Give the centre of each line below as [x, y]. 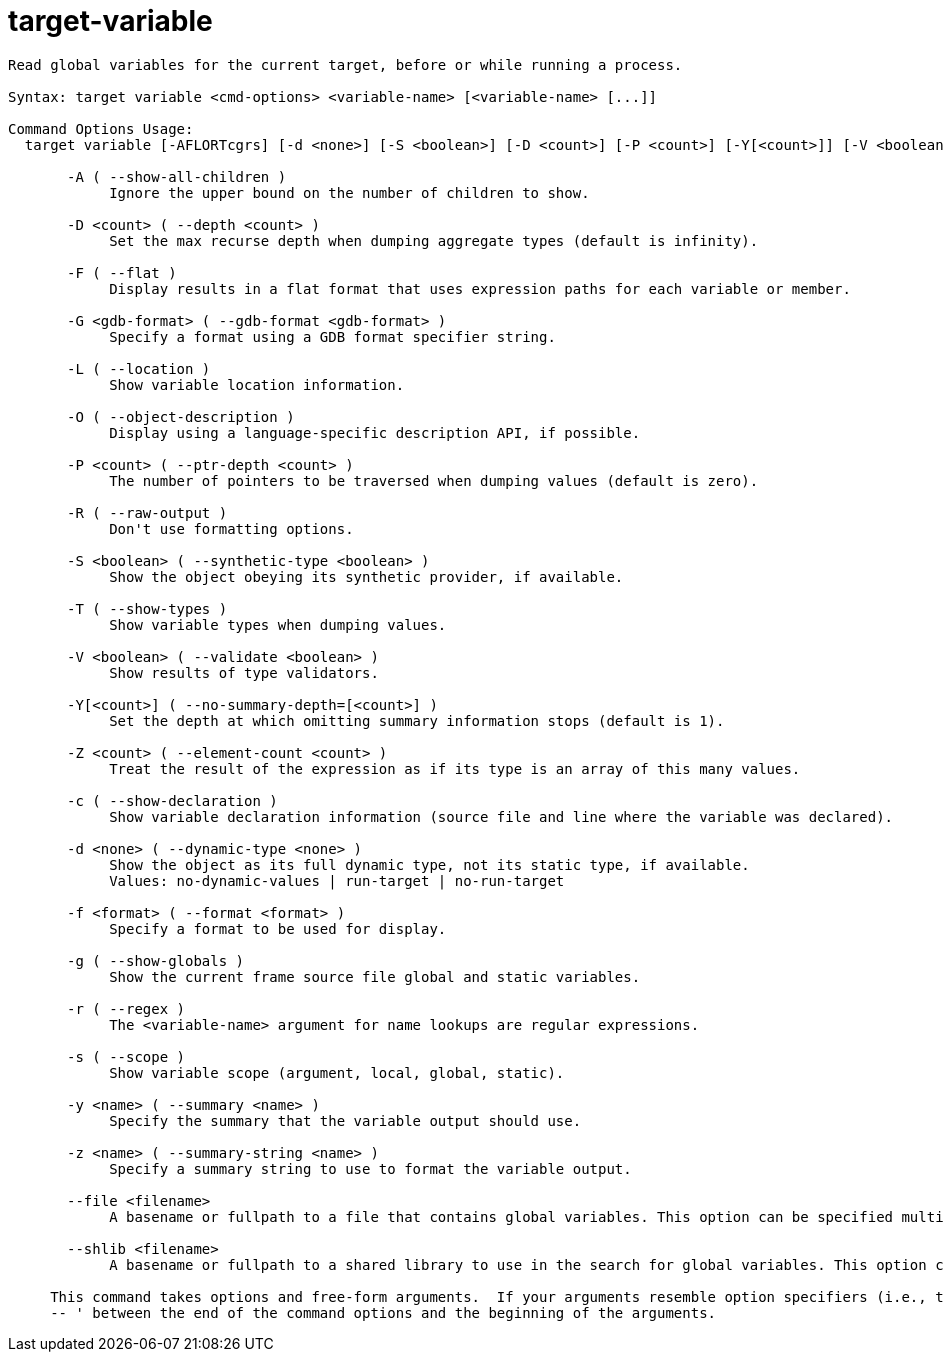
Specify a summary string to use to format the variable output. [370, 1168]
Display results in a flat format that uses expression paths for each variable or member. [480, 288]
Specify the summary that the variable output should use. [345, 1120]
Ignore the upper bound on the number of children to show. [349, 192]
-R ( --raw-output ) [147, 512]
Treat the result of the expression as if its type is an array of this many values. [455, 768]
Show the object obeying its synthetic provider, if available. [366, 576]
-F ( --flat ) [122, 272]
